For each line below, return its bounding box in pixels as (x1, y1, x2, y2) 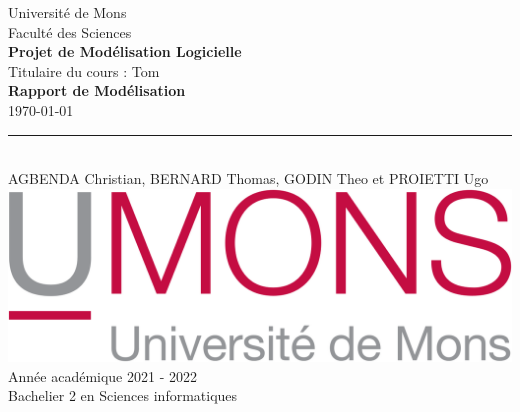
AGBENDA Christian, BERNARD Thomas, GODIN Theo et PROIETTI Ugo (8, 168, 489, 189)
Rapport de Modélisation (8, 80, 186, 101)
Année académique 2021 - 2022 (8, 365, 197, 386)
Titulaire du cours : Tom (8, 60, 160, 81)
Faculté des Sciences (8, 21, 132, 42)
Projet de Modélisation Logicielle (8, 41, 242, 62)
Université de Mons (8, 2, 127, 22)
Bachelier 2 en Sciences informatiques (8, 385, 238, 406)
